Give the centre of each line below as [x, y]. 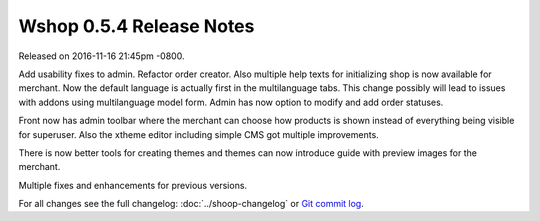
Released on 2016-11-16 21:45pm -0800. [101, 56]
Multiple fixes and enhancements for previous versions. [133, 185]
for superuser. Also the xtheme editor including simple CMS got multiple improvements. [198, 134]
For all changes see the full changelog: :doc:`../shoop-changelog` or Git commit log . [191, 204]
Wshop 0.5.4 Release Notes [136, 26]
